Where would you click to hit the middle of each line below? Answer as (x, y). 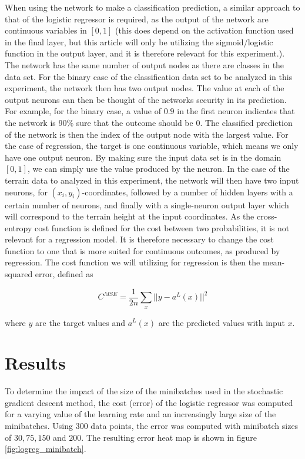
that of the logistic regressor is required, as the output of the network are (137, 19)
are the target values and (80, 322)
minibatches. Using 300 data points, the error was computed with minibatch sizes (152, 426)
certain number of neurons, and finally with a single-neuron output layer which (147, 204)
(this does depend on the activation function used (205, 30)
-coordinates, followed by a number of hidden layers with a (187, 192)
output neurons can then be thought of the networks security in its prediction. (146, 99)
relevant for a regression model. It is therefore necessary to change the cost (139, 239)
